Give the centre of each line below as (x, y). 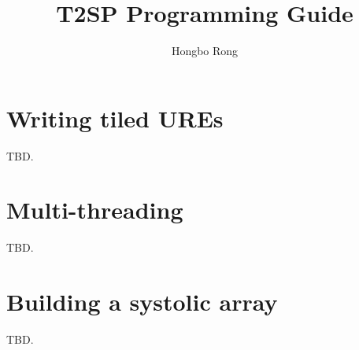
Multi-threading (95, 210)
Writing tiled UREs (115, 118)
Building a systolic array (142, 302)
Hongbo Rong (205, 51)
